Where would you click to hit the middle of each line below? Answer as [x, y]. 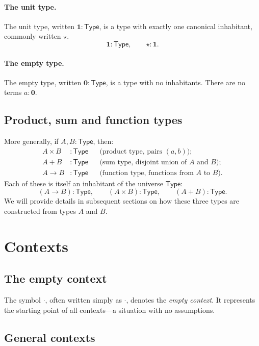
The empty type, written [43, 82]
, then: [103, 141]
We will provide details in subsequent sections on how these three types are [122, 201]
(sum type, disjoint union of [143, 162]
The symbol [23, 300]
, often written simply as [83, 300]
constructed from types [40, 211]
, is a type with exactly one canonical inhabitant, [176, 26]
